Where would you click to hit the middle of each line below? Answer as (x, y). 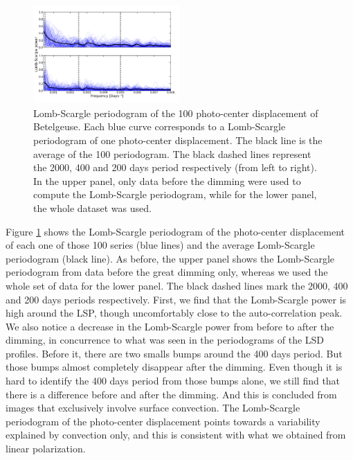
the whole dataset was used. (92, 207)
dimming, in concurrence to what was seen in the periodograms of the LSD (165, 340)
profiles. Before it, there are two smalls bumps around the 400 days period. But (174, 353)
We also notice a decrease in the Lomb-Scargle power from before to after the (170, 326)
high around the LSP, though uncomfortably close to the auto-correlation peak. (174, 313)
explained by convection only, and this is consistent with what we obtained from (176, 435)
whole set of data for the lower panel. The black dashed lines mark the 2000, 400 (177, 285)
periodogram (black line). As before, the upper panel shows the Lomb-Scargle (170, 258)
